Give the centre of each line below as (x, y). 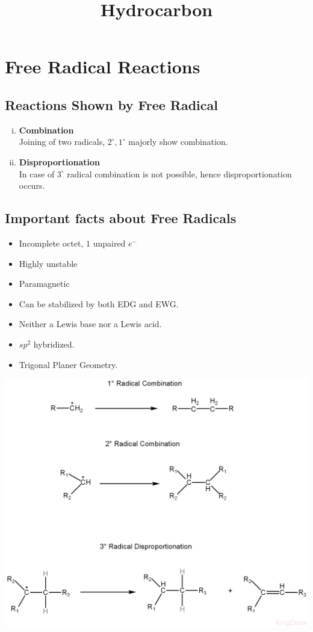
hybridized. (54, 344)
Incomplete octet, (51, 243)
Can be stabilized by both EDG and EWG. (99, 303)
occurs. (32, 186)
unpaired (109, 243)
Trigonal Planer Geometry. (68, 364)
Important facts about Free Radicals (121, 218)
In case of (37, 173)
